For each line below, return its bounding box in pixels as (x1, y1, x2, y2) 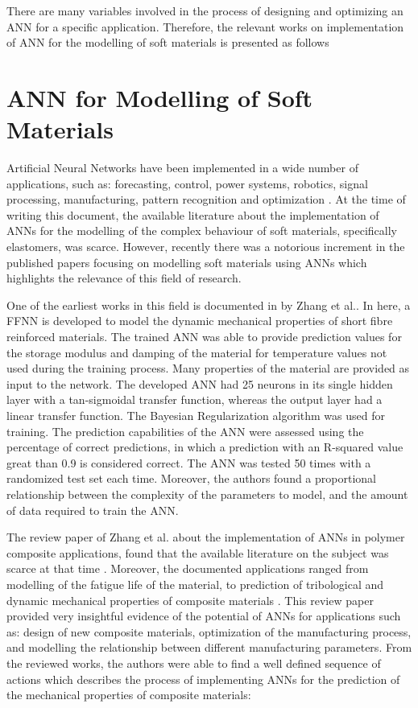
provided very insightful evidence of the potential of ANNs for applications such (6, 607, 401, 624)
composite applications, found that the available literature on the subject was (6, 544, 389, 561)
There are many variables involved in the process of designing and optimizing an (6, 2, 404, 19)
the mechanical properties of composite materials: (6, 686, 251, 703)
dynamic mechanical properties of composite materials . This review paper (6, 591, 374, 608)
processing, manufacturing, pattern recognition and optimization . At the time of (6, 191, 406, 208)
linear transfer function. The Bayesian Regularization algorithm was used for (6, 407, 385, 423)
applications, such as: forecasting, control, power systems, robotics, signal (6, 175, 368, 191)
